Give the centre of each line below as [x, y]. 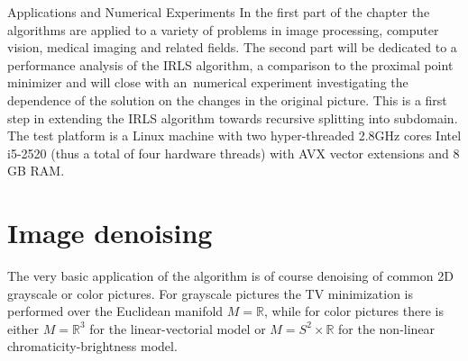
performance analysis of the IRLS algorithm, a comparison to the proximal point [230, 64]
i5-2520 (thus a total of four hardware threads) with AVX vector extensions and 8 [234, 153]
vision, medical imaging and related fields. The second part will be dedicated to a [232, 47]
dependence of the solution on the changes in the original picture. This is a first [227, 99]
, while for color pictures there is [354, 311]
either [23, 328]
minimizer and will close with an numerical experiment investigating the [208, 82]
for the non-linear [387, 328]
